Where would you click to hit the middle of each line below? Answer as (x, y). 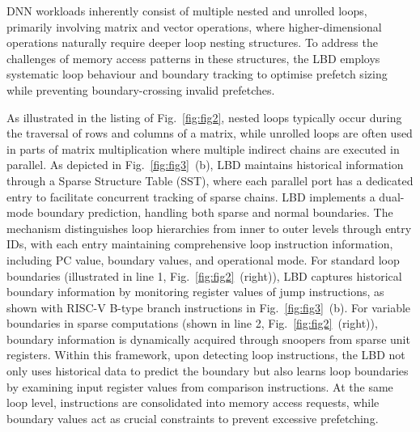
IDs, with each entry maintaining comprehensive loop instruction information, (200, 244)
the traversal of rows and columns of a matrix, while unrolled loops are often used (210, 133)
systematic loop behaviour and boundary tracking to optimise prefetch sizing (197, 74)
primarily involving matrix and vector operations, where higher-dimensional (194, 26)
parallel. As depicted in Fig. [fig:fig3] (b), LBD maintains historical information (205, 165)
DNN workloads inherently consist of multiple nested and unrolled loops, (187, 11)
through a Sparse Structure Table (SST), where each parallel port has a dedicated (210, 180)
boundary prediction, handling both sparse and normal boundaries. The (215, 212)
